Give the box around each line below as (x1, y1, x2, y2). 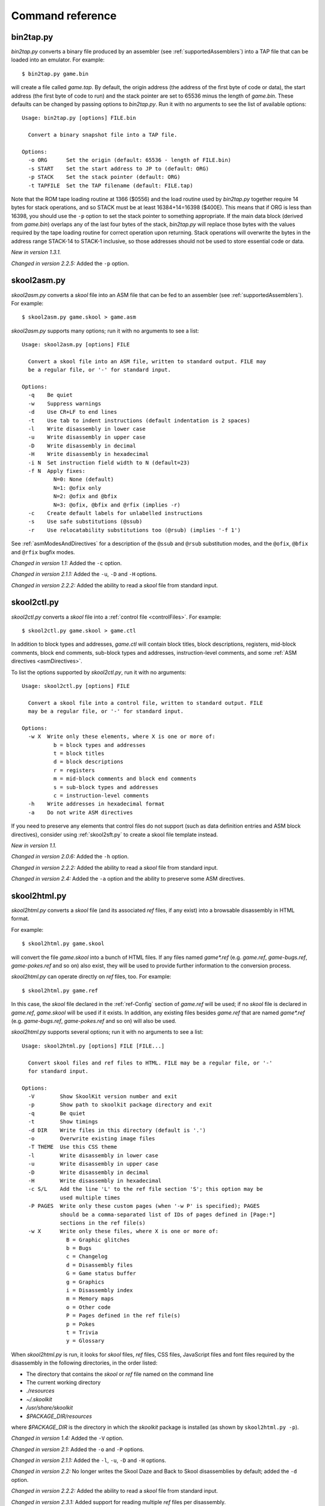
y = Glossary (66, 1337, 105, 1345)
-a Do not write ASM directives (28, 809, 134, 816)
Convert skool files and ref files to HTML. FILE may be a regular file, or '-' (28, 1059, 273, 1066)
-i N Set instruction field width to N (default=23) (28, 459, 190, 466)
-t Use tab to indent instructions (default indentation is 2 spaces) (28, 417, 250, 424)
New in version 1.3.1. (11, 249, 61, 256)
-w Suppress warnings (28, 400, 102, 407)
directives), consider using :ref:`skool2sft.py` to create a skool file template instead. (11, 831, 218, 838)
